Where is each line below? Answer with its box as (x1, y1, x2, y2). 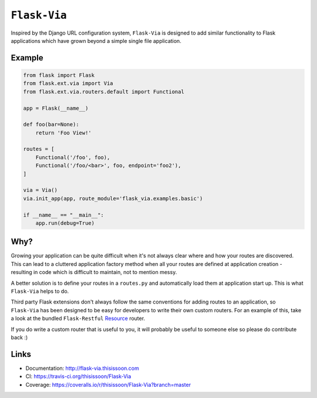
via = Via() (23, 187, 58, 194)
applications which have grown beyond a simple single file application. (11, 37, 181, 44)
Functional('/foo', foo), (35, 154, 110, 161)
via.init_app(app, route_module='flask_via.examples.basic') (23, 195, 203, 202)
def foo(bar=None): (23, 121, 79, 128)
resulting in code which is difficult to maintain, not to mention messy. (11, 269, 177, 276)
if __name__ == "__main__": (23, 211, 104, 218)
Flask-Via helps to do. (11, 288, 69, 295)
